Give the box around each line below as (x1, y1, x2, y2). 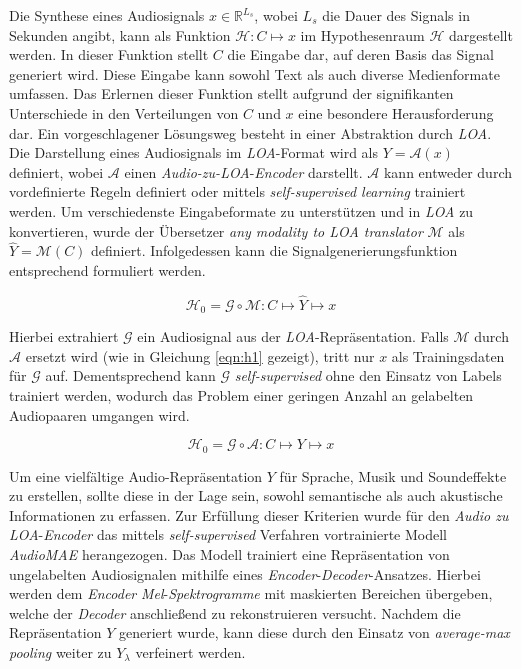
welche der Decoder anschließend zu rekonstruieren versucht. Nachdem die (9, 602, 461, 623)
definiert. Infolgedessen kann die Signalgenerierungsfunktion (91, 240, 458, 261)
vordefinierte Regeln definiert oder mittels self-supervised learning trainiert (9, 181, 466, 202)
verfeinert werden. (135, 641, 246, 662)
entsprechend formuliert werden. (9, 259, 206, 280)
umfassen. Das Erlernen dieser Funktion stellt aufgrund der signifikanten (9, 83, 454, 104)
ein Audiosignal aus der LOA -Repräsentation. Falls (137, 326, 449, 347)
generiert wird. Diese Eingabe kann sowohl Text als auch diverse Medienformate (9, 63, 500, 84)
